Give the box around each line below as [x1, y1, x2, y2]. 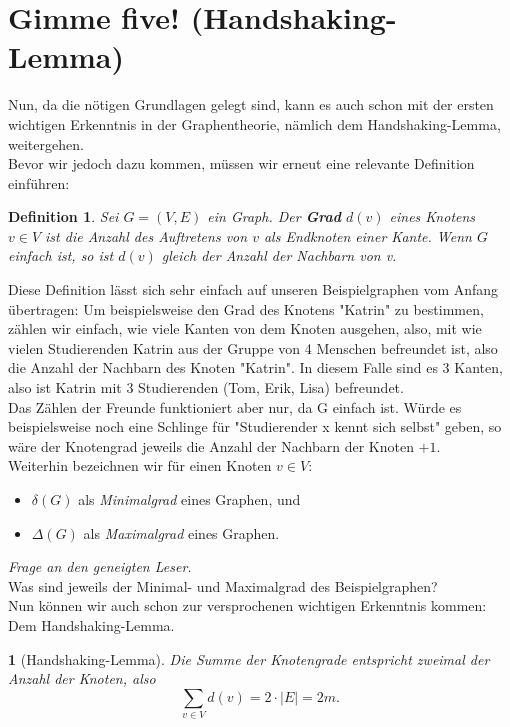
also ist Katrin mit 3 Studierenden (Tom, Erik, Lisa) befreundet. [8, 377, 404, 398]
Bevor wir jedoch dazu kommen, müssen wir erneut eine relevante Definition [8, 153, 475, 174]
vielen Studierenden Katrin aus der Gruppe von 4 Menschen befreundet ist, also [8, 337, 498, 358]
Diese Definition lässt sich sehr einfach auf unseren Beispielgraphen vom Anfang [8, 279, 499, 300]
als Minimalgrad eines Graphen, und [78, 489, 301, 509]
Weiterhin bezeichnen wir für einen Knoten [8, 455, 272, 476]
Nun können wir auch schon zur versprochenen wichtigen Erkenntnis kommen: [8, 595, 487, 616]
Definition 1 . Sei [8, 206, 119, 227]
